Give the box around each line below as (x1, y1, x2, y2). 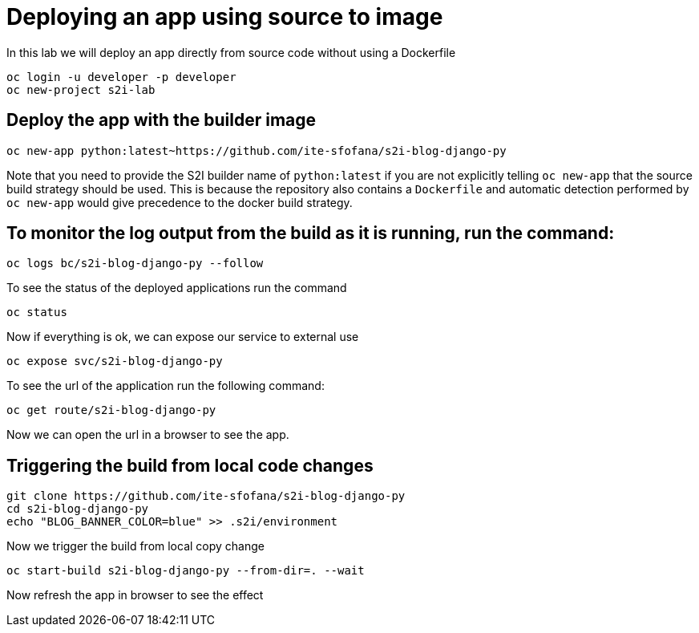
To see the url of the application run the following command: (6, 379, 325, 393)
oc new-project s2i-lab (6, 83, 156, 96)
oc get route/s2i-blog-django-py (6, 404, 216, 417)
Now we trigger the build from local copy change (6, 539, 265, 554)
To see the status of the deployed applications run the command (6, 281, 347, 295)
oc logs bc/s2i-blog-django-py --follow (6, 257, 264, 270)
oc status (6, 306, 67, 319)
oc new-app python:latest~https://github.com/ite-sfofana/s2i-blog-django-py (6, 144, 507, 157)
